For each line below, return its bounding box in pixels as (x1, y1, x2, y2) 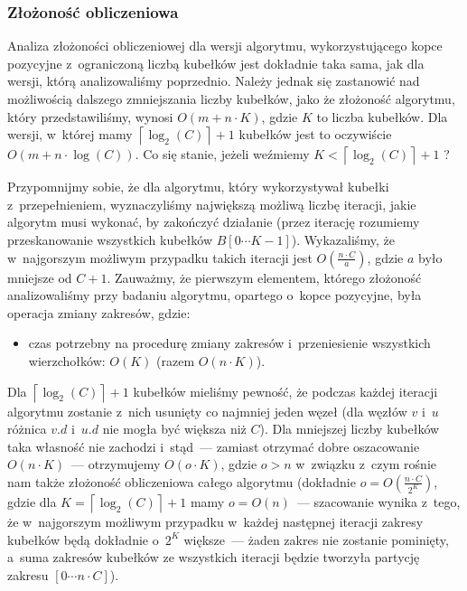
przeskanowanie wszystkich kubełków (7, 230, 213, 249)
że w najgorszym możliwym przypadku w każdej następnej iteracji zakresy (7, 511, 424, 530)
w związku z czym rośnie (295, 455, 437, 474)
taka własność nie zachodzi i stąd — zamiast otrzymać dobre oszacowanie (7, 436, 420, 455)
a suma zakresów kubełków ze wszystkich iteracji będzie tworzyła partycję (7, 548, 420, 567)
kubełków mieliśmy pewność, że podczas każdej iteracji (133, 381, 438, 400)
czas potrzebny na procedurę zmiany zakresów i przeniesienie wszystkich (28, 333, 431, 352)
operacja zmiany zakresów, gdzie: (7, 303, 191, 322)
